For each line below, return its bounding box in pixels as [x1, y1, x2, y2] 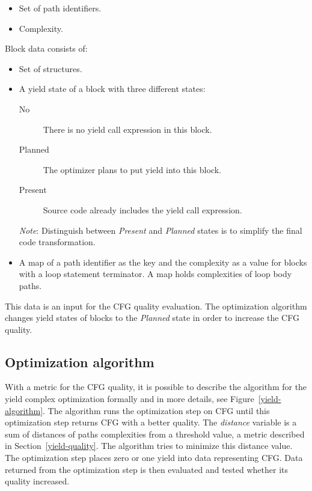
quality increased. [5, 475, 70, 487]
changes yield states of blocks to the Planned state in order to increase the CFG [5, 311, 299, 324]
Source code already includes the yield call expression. [43, 203, 242, 216]
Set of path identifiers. [19, 2, 102, 14]
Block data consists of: [5, 42, 88, 55]
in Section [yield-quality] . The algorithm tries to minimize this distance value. [5, 439, 293, 452]
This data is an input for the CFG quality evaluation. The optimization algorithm [5, 299, 307, 312]
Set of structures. [19, 62, 82, 75]
